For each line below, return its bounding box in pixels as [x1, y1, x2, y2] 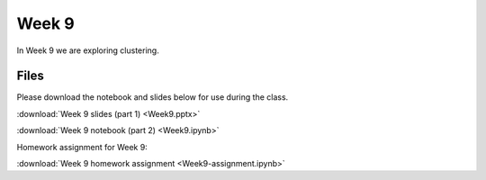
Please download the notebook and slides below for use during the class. [16, 92, 289, 103]
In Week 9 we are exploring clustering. [16, 45, 159, 56]
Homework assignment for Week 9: [16, 141, 148, 152]
